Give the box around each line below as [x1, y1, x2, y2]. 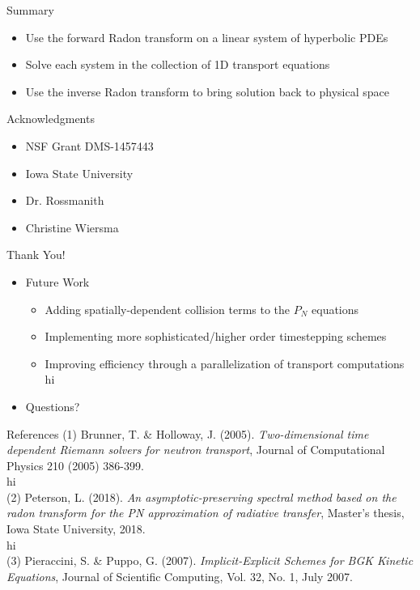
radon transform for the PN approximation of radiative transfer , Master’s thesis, [6, 504, 405, 521]
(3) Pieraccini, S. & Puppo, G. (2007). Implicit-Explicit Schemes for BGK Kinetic [6, 552, 414, 569]
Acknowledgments [6, 110, 95, 127]
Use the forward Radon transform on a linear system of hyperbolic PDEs [25, 28, 388, 45]
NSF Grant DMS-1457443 [25, 137, 154, 154]
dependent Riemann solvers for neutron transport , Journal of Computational [6, 441, 385, 458]
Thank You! [6, 246, 66, 263]
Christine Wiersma [25, 219, 119, 236]
